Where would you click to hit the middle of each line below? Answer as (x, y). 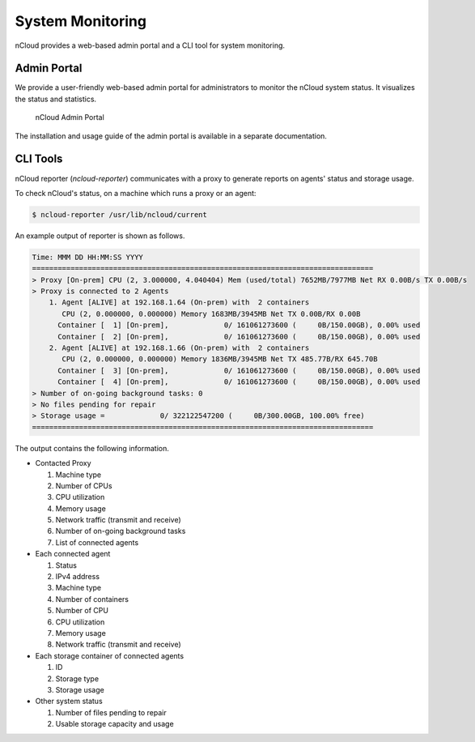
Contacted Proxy (64, 463)
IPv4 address (78, 577)
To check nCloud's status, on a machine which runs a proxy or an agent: (136, 193)
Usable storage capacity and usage (115, 724)
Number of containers (92, 599)
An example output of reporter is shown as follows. (100, 236)
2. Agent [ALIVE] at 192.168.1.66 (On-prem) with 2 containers (179, 348)
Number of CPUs (84, 485)
